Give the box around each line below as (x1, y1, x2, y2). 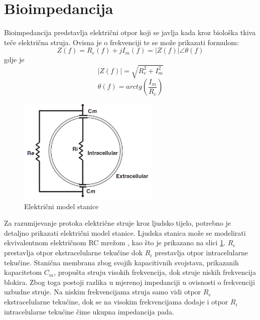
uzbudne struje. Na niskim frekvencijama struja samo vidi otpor (4, 286, 201, 297)
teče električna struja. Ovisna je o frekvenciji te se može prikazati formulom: (4, 37, 239, 47)
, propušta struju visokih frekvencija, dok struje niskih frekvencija (54, 267, 256, 277)
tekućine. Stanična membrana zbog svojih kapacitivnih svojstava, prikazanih (4, 257, 239, 267)
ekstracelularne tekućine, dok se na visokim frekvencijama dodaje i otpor (4, 296, 228, 307)
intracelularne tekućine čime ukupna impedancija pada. (4, 306, 174, 316)
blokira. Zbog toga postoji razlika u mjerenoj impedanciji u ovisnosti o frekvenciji (4, 276, 255, 287)
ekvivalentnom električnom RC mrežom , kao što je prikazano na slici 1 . (4, 237, 226, 248)
